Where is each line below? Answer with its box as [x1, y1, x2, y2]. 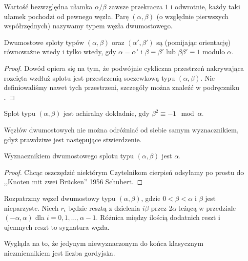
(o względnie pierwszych [156, 11, 228, 21]
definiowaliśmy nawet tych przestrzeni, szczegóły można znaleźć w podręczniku [4, 82, 240, 92]
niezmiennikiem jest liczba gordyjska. [4, 247, 115, 258]
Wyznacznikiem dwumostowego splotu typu [4, 151, 134, 161]
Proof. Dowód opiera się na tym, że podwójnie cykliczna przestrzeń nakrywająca [4, 63, 244, 73]
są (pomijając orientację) [156, 37, 231, 47]
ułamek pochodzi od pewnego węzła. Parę [4, 11, 129, 21]
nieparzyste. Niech [4, 202, 59, 213]
